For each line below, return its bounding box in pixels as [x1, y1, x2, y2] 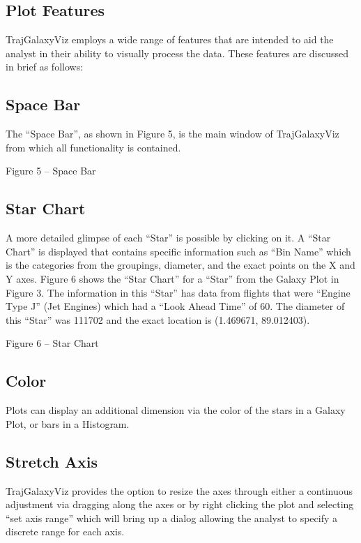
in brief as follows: [6, 59, 84, 74]
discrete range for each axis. [6, 524, 125, 539]
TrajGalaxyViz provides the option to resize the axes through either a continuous [6, 483, 353, 498]
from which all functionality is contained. [6, 140, 181, 154]
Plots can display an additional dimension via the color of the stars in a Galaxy [6, 403, 346, 417]
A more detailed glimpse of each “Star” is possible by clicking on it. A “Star [6, 230, 331, 245]
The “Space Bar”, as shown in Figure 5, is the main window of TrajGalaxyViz [6, 126, 339, 141]
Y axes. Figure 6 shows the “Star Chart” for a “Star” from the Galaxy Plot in [6, 271, 339, 285]
